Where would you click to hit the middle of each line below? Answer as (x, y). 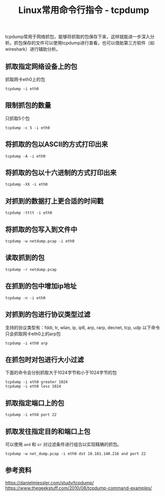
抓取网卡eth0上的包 (25, 79)
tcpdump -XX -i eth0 (27, 185)
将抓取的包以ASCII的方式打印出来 (57, 145)
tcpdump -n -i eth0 (25, 298)
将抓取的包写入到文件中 (41, 230)
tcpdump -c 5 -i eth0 (28, 128)
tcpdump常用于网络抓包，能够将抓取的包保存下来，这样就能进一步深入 (78, 37)
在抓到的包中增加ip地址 (41, 286)
